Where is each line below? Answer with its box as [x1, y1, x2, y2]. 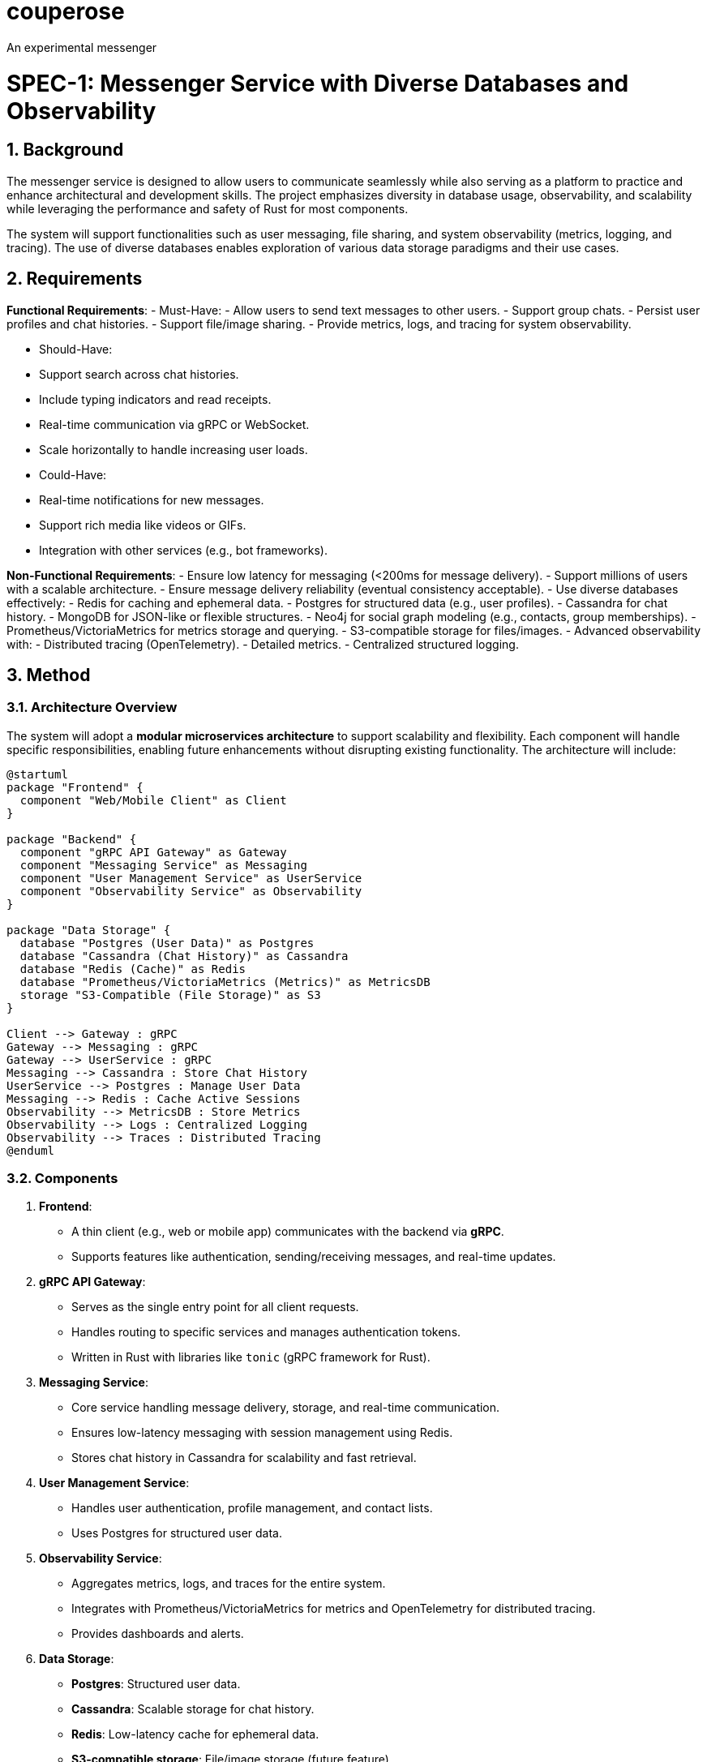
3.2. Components [6, 1170, 118, 1187]
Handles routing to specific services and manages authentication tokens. [71, 1325, 461, 1340]
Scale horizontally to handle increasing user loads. [39, 442, 308, 457]
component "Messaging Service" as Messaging [19, 858, 307, 872]
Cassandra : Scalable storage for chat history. [71, 1702, 315, 1717]
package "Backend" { [6, 832, 137, 846]
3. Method [6, 664, 91, 685]
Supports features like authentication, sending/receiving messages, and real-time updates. [71, 1250, 556, 1264]
